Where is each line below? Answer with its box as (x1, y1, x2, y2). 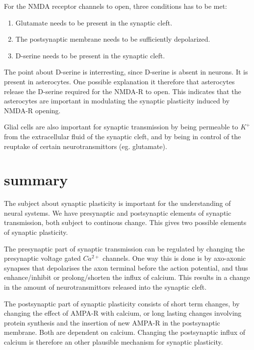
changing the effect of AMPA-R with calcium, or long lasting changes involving (4, 308, 242, 318)
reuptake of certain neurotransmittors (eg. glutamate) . (4, 141, 167, 151)
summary (4, 170, 68, 190)
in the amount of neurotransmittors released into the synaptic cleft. (4, 282, 207, 292)
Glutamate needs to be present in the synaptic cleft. (15, 17, 173, 27)
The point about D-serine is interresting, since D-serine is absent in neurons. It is (4, 67, 248, 77)
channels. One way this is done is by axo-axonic (102, 253, 246, 263)
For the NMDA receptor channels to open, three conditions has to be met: (4, 1, 227, 11)
